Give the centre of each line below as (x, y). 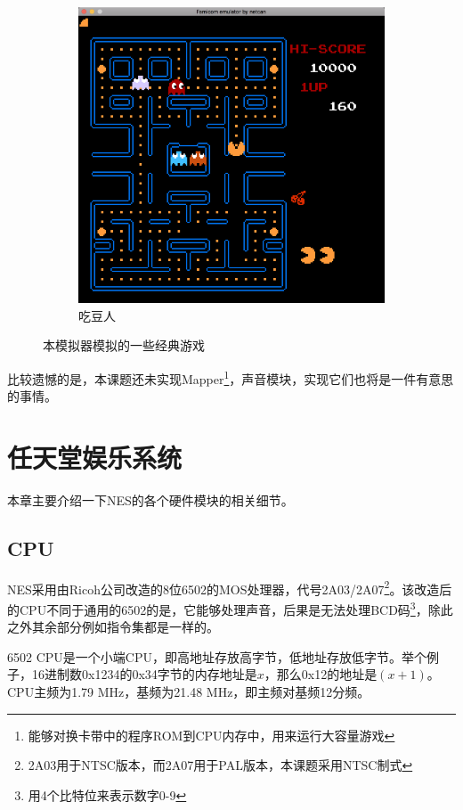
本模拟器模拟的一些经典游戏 (124, 345)
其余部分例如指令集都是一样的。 (125, 627)
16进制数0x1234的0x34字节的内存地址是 (144, 674)
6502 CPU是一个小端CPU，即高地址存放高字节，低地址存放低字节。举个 (217, 656)
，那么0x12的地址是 (321, 674)
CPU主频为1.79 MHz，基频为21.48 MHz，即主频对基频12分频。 (189, 692)
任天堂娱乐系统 (95, 458)
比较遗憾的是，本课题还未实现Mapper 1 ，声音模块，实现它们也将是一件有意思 (231, 377)
